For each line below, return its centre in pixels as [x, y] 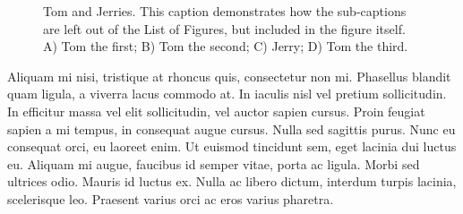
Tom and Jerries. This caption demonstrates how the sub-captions [225, 11]
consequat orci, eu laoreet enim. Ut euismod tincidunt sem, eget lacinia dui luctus [232, 146]
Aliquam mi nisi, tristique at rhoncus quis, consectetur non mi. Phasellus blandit [229, 76]
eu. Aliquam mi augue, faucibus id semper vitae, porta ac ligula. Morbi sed [214, 163]
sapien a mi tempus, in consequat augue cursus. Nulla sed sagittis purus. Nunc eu [231, 128]
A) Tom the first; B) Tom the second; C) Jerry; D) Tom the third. [226, 46]
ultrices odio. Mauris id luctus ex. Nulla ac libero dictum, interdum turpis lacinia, [232, 181]
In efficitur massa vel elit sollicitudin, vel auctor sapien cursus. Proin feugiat [216, 111]
